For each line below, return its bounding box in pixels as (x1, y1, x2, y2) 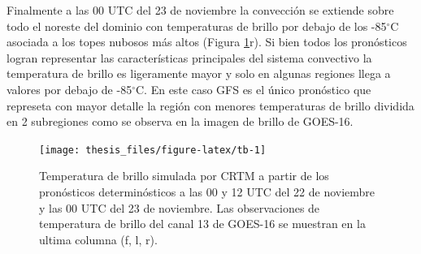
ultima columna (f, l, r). (39, 230, 158, 248)
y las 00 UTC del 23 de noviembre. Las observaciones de (39, 199, 320, 216)
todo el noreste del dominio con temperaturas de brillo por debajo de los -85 (7, 17, 387, 34)
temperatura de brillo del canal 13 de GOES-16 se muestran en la (39, 215, 366, 232)
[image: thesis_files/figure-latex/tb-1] (39, 144, 267, 156)
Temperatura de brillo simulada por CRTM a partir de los (39, 167, 329, 184)
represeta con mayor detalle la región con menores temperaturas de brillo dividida (7, 97, 414, 114)
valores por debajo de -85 (7, 80, 132, 97)
